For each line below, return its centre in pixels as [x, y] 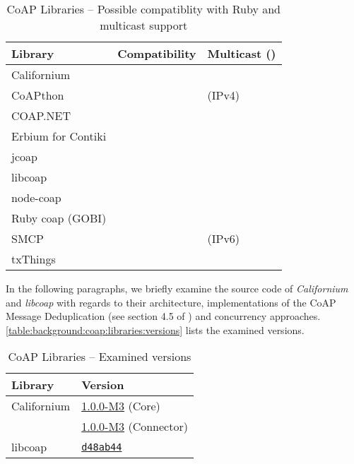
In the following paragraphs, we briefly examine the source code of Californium [177, 288]
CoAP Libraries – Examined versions [100, 357]
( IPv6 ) [224, 238]
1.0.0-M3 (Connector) [135, 427]
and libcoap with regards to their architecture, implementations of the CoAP [171, 302]
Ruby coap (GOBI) [59, 218]
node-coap [36, 197]
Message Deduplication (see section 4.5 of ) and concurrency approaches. [163, 316]
